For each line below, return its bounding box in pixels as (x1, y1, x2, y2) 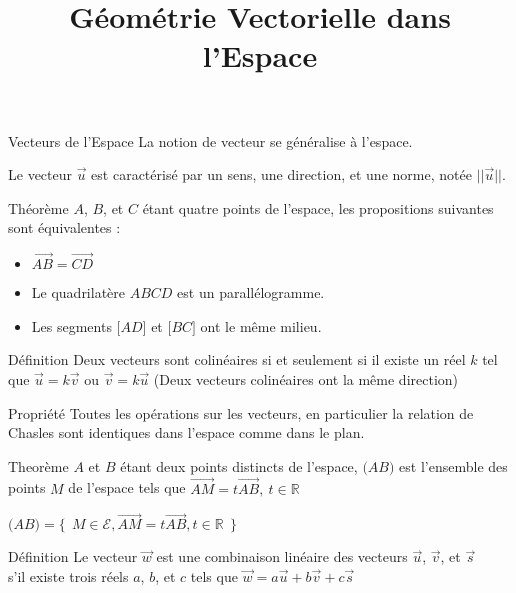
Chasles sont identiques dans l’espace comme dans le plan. (8, 422, 365, 443)
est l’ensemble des (399, 455, 508, 476)
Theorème (8, 455, 69, 476)
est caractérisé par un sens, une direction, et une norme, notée (91, 164, 472, 185)
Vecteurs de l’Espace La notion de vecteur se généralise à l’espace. (8, 130, 413, 151)
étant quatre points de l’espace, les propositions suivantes (142, 197, 494, 218)
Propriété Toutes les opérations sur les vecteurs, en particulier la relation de (8, 402, 474, 423)
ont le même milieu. (200, 315, 322, 336)
